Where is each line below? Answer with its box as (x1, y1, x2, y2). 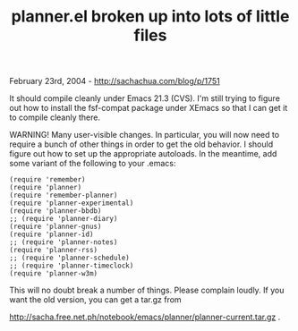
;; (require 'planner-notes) (9, 238, 118, 247)
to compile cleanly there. (9, 112, 101, 123)
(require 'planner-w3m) (9, 269, 98, 278)
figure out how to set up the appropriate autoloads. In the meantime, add (9, 149, 277, 159)
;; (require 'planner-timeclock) (9, 261, 134, 270)
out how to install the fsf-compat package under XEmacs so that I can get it (9, 103, 288, 114)
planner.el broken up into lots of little (11, 6, 290, 27)
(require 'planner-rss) (9, 246, 98, 255)
